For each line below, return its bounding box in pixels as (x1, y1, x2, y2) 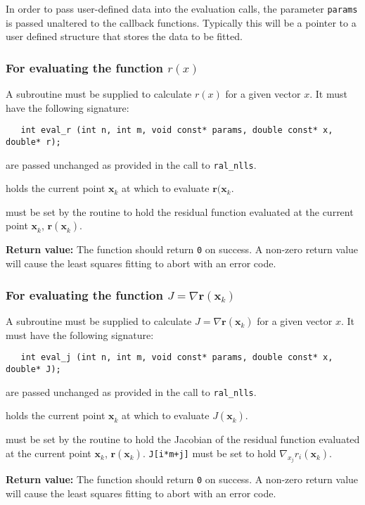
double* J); (6, 364, 61, 375)
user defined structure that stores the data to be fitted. (6, 29, 243, 44)
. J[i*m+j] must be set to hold (142, 446, 276, 461)
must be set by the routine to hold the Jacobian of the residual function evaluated (6, 432, 360, 447)
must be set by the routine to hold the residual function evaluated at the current (6, 204, 354, 219)
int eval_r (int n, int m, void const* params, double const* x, (20, 125, 333, 136)
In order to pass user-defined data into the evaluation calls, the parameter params (6, 1, 358, 15)
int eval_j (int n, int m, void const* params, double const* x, (20, 352, 333, 363)
